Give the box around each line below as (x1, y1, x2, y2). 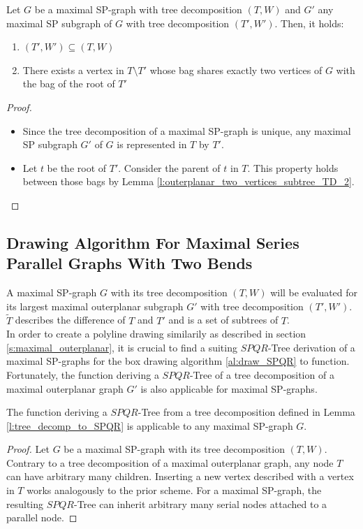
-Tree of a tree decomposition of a (189, 367, 334, 382)
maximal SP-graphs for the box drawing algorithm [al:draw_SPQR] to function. (6, 354, 350, 368)
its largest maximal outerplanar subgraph (6, 298, 184, 313)
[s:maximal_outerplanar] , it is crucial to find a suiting (6, 340, 237, 354)
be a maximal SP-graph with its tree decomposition (64, 442, 285, 456)
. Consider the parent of (118, 160, 221, 175)
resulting (6, 496, 44, 511)
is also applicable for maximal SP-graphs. (140, 381, 318, 396)
